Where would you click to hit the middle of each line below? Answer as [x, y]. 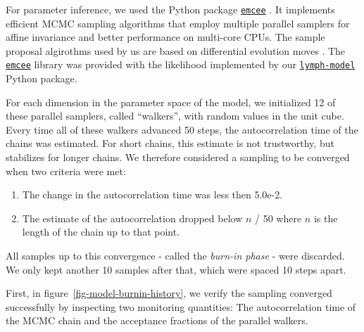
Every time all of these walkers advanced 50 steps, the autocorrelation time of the [182, 129]
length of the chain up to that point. [101, 232]
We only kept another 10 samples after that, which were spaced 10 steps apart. [176, 269]
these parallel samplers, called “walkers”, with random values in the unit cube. [175, 116]
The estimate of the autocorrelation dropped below [132, 218]
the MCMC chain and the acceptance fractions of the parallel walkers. [157, 320]
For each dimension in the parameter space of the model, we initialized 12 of [171, 102]
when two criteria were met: [66, 171]
